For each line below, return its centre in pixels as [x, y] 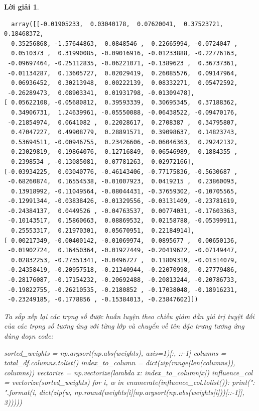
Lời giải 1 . [22, 7]
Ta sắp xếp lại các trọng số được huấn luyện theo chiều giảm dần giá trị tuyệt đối [129, 316]
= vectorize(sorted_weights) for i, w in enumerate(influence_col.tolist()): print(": [129, 382]
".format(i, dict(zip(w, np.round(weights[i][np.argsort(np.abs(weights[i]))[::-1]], [124, 392]
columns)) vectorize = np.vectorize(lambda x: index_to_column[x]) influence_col [128, 372]
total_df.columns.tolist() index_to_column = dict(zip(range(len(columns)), [120, 363]
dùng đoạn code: [29, 336]
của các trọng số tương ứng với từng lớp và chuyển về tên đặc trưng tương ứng [124, 326]
